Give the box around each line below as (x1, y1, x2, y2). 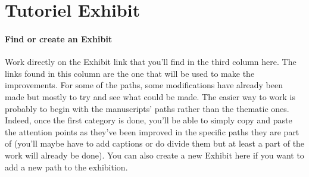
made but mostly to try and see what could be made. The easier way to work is (5, 90, 296, 103)
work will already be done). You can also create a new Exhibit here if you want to (5, 148, 304, 161)
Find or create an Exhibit (5, 32, 113, 45)
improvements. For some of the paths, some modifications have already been (5, 79, 283, 91)
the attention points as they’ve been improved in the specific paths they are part (5, 125, 299, 138)
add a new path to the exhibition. (5, 160, 128, 173)
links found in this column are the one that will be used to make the (5, 67, 255, 79)
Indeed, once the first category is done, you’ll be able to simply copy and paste (5, 114, 292, 126)
